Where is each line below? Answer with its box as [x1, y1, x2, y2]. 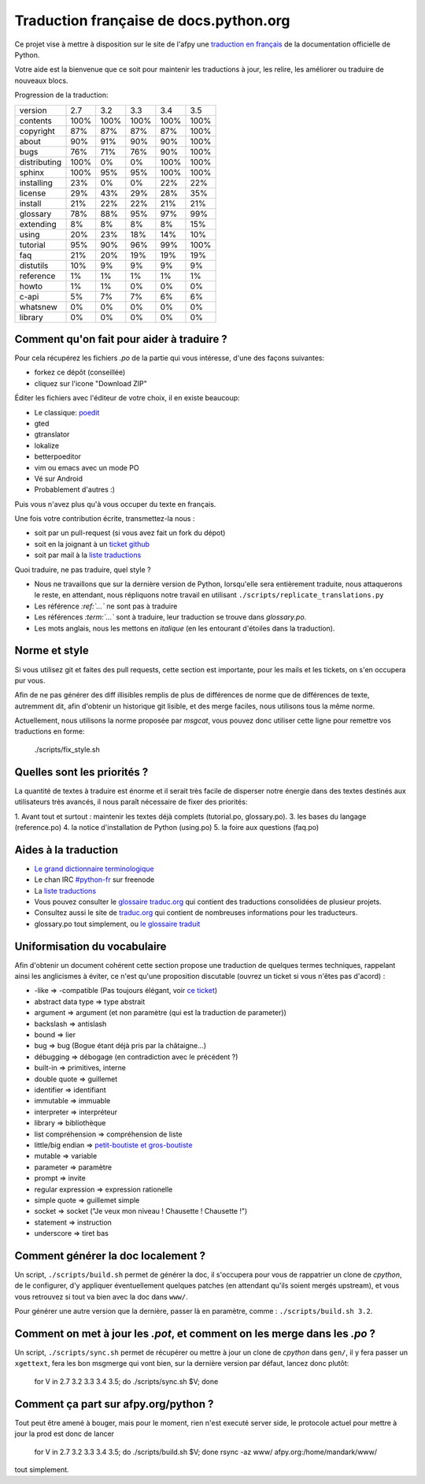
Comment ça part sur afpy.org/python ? [14, 1397, 214, 1411]
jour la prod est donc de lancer [14, 1429, 114, 1438]
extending [19, 218, 57, 229]
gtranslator [34, 430, 70, 439]
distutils [19, 260, 49, 271]
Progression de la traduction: [14, 91, 109, 100]
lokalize [34, 441, 59, 450]
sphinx [19, 166, 45, 177]
